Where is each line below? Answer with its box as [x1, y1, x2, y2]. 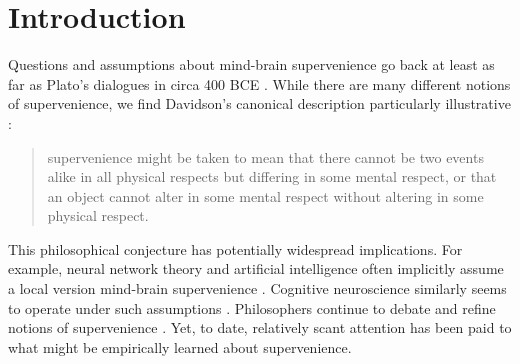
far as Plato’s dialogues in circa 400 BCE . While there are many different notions [8, 73, 511, 94]
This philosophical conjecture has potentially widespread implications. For [8, 238, 463, 259]
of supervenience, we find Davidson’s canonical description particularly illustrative [8, 93, 511, 114]
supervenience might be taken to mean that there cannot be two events [47, 146, 484, 167]
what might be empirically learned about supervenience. [8, 336, 352, 357]
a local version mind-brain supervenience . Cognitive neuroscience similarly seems [8, 278, 507, 299]
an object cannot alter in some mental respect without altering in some [47, 185, 484, 206]
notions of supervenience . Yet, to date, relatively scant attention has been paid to [8, 317, 512, 338]
